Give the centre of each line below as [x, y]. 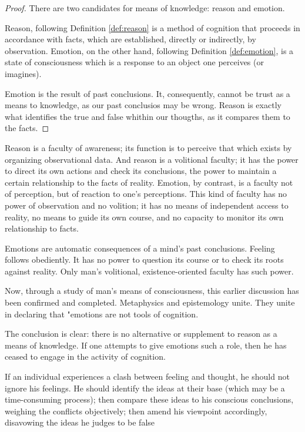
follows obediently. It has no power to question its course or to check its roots [144, 259]
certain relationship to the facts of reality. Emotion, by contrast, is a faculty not [149, 182]
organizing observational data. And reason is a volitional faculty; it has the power [152, 159]
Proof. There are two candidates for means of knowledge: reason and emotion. [145, 8]
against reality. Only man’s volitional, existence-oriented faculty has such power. [149, 271]
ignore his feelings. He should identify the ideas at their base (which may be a [145, 388]
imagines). [23, 73]
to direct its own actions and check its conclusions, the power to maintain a [141, 171]
